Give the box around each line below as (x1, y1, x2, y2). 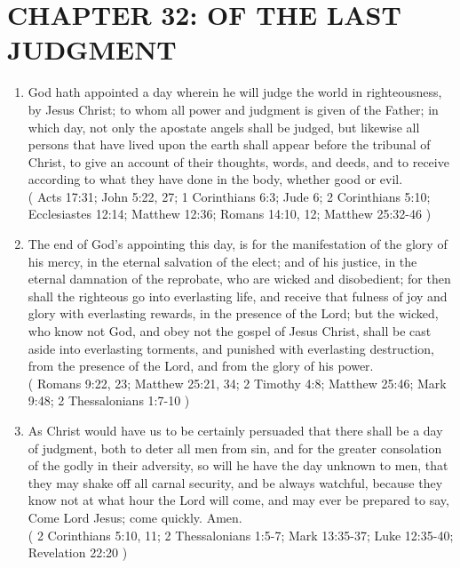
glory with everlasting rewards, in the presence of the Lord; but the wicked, (28, 304, 439, 323)
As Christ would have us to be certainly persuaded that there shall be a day (28, 421, 443, 439)
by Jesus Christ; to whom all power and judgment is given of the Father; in (28, 100, 439, 118)
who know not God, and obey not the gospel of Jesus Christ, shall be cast (28, 322, 432, 340)
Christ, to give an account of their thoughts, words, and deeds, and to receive (28, 152, 449, 171)
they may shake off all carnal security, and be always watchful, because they (28, 473, 443, 492)
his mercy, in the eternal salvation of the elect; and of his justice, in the (28, 252, 417, 270)
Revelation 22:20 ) (28, 543, 128, 562)
